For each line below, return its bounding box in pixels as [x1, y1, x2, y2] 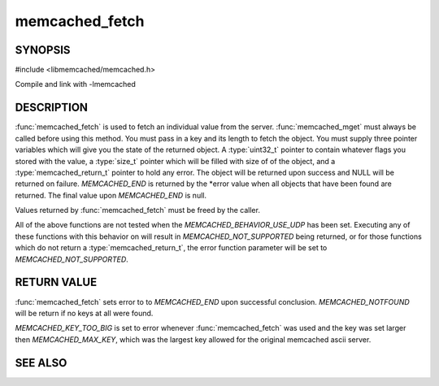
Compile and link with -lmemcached [15, 80, 136, 89]
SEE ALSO [15, 356, 67, 370]
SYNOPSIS [15, 43, 71, 57]
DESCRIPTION [15, 101, 89, 115]
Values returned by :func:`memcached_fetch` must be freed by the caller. [15, 206, 260, 215]
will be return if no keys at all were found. [15, 308, 154, 318]
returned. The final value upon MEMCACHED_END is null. [15, 190, 207, 200]
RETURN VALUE [15, 275, 98, 289]
